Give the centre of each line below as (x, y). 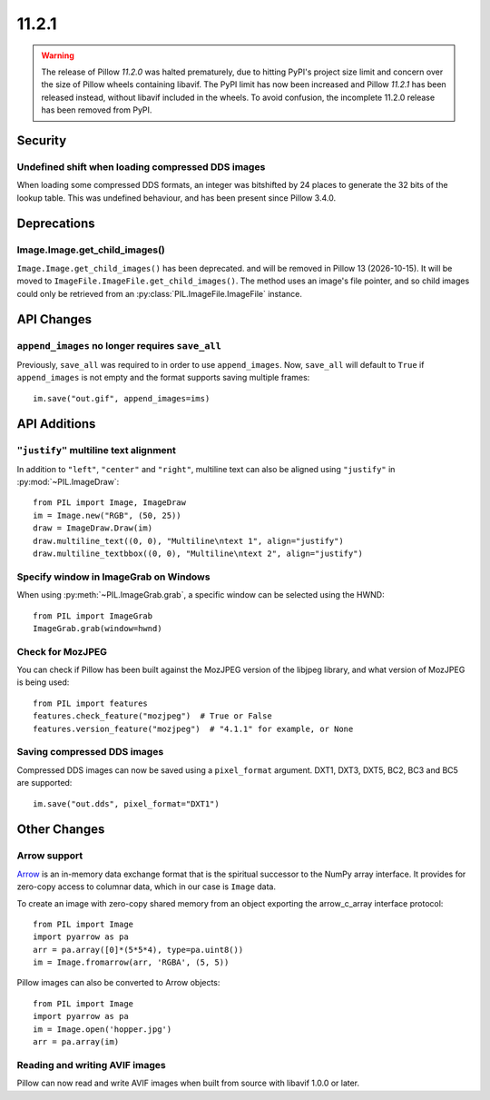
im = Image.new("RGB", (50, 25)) (107, 515)
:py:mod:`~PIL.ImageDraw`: (68, 482)
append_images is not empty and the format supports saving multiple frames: (163, 378)
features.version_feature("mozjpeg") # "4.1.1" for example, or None (193, 728)
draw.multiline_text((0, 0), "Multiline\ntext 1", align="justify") (188, 541)
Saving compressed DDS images (90, 752)
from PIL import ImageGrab (93, 616)
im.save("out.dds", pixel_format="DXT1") (126, 803)
